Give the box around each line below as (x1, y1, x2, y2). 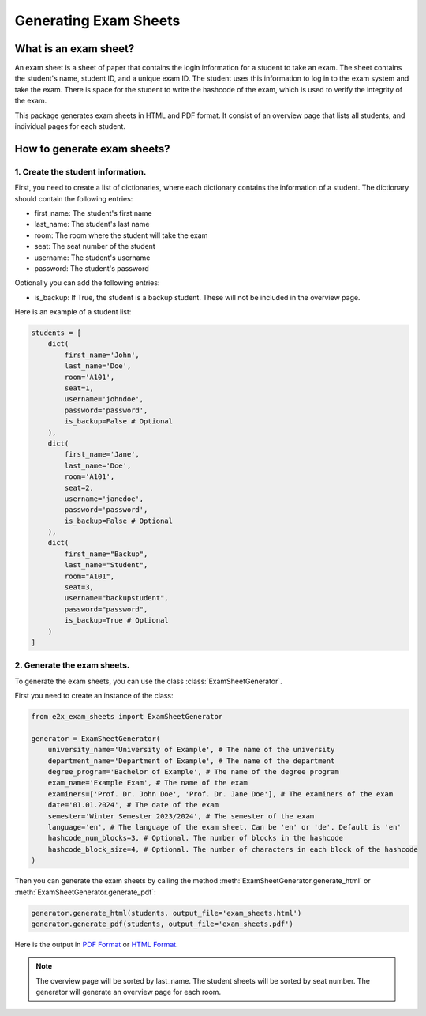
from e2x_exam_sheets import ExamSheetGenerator (31, 712, 223, 721)
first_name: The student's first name (34, 208, 153, 217)
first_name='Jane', (64, 450, 140, 459)
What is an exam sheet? (14, 42, 135, 55)
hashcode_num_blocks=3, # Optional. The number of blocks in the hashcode (47, 833, 343, 843)
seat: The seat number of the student (34, 242, 155, 251)
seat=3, (64, 583, 95, 592)
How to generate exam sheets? (14, 142, 170, 156)
